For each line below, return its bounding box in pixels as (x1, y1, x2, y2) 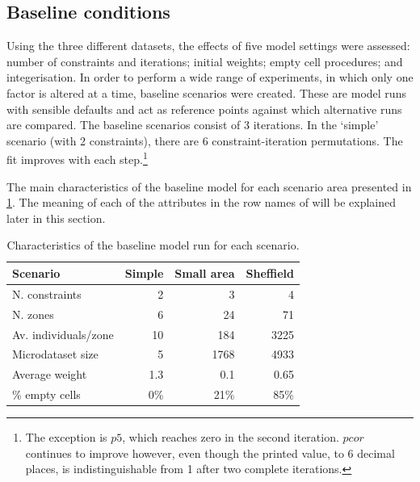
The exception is (25, 429, 107, 446)
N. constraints (12, 285, 82, 302)
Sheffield (246, 264, 294, 281)
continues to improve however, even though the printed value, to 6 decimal (25, 444, 395, 461)
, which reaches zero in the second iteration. (122, 429, 339, 446)
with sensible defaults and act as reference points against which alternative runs (6, 100, 402, 117)
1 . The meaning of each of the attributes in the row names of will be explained (6, 194, 397, 211)
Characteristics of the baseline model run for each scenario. (6, 237, 300, 254)
